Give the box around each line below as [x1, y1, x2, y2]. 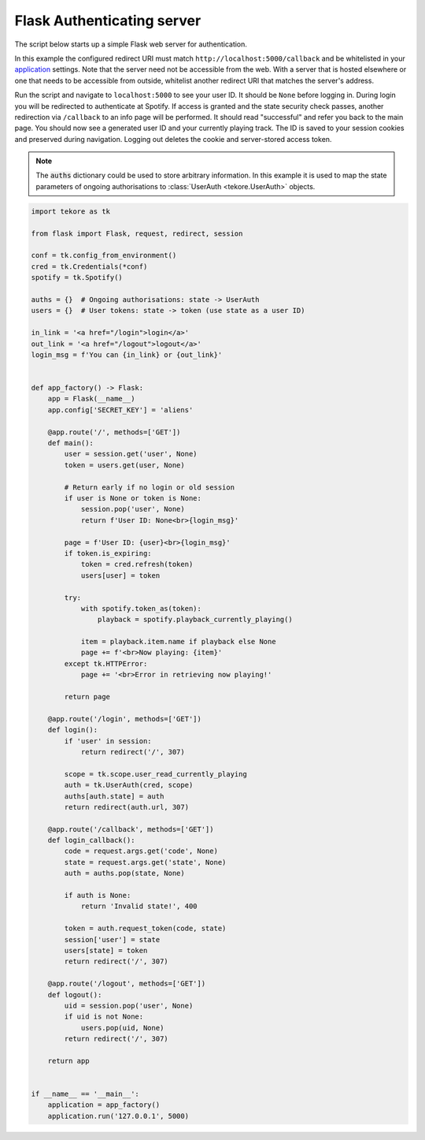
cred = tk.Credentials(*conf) [31, 262, 148, 271]
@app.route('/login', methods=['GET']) [47, 714, 202, 723]
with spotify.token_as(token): [80, 604, 202, 613]
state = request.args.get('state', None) [64, 858, 227, 866]
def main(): [47, 438, 94, 448]
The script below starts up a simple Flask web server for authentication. [14, 39, 248, 49]
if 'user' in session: [64, 736, 153, 745]
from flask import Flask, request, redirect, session [31, 229, 243, 238]
